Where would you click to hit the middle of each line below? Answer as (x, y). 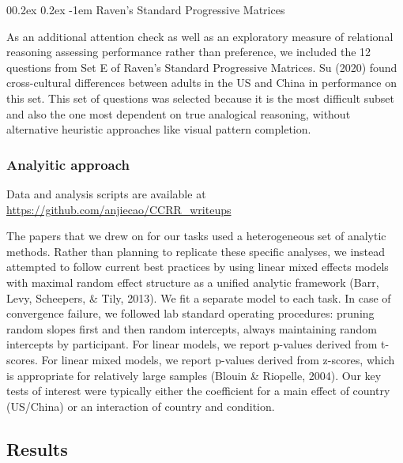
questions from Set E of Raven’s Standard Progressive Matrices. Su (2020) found (202, 67)
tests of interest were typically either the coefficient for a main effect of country (198, 391)
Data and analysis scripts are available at (106, 193)
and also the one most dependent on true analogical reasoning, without (179, 113)
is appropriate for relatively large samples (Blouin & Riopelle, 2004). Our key (194, 375)
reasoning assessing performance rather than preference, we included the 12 (189, 52)
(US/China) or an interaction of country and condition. (141, 406)
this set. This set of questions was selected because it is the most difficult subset (200, 98)
